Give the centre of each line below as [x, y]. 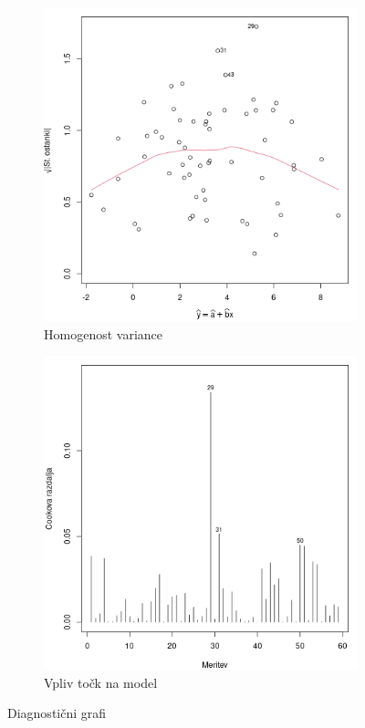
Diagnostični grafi [57, 713]
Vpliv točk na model [101, 682]
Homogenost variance [103, 333]
